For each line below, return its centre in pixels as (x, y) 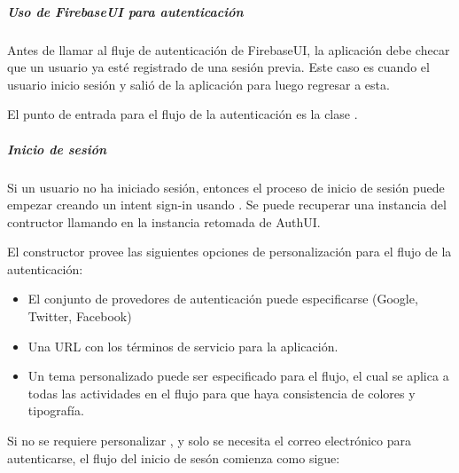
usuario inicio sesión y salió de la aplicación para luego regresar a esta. (198, 84)
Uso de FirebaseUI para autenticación (125, 11)
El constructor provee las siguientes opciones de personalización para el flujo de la (229, 252)
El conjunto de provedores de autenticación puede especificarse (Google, (223, 299)
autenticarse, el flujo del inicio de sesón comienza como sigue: (174, 457)
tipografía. (56, 410)
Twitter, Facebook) (80, 316)
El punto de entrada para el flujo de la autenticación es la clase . (183, 114)
